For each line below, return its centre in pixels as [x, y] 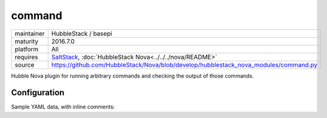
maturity [27, 41]
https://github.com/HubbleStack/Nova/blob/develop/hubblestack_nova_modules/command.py [184, 64]
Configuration [38, 93]
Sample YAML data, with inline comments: [63, 107]
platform [27, 49]
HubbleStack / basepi [82, 33]
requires [26, 57]
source [25, 64]
